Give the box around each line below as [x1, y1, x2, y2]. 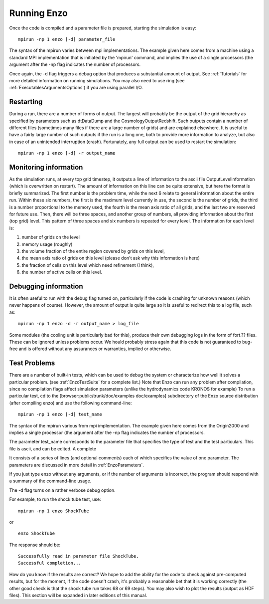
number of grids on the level [21, 234, 80, 240]
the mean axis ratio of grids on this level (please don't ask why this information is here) [21, 255, 200, 261]
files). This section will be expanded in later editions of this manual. [9, 593, 147, 599]
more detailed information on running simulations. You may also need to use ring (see [9, 77, 185, 83]
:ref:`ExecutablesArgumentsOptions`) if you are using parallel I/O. [9, 85, 143, 91]
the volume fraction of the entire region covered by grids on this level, [21, 248, 165, 254]
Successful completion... [18, 560, 82, 566]
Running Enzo [9, 7, 68, 18]
